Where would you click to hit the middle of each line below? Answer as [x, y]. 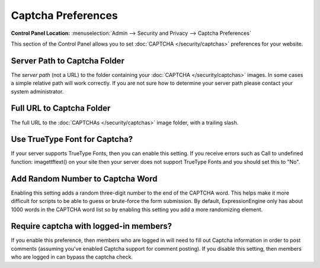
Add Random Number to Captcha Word [84, 178]
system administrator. [37, 91]
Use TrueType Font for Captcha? [72, 139]
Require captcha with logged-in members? [92, 226]
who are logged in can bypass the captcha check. [72, 257]
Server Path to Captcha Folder [68, 61]
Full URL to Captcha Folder [61, 109]
